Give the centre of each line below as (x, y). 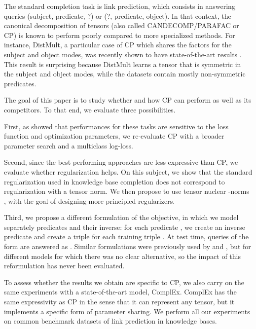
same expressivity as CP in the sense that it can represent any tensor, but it (119, 302)
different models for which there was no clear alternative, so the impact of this (122, 256)
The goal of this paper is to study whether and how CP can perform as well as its (128, 100)
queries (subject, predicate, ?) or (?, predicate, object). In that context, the (118, 16)
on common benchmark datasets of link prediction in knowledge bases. (110, 321)
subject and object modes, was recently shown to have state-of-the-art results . (123, 54)
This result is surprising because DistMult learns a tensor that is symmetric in (123, 64)
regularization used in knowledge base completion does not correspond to (114, 181)
